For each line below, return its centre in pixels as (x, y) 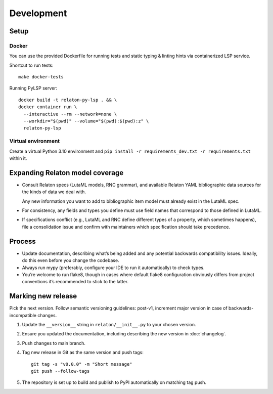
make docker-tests (41, 77)
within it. (18, 158)
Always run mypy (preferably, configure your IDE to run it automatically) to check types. (113, 268)
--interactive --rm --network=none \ (70, 114)
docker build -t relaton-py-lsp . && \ (68, 100)
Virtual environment (35, 141)
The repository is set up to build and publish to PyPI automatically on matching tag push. (114, 382)
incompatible (23, 315)
